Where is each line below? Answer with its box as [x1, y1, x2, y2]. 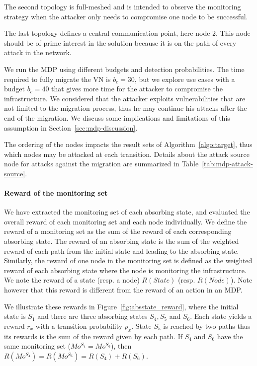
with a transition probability [35, 320, 123, 331]
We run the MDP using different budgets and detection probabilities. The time [4, 64, 245, 74]
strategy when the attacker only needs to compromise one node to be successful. [4, 11, 248, 21]
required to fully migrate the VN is [4, 73, 111, 84]
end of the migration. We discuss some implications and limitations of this [4, 112, 230, 123]
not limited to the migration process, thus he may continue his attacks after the [4, 103, 247, 113]
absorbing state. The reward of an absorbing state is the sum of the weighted [4, 236, 239, 246]
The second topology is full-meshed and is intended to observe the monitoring [4, 1, 241, 11]
